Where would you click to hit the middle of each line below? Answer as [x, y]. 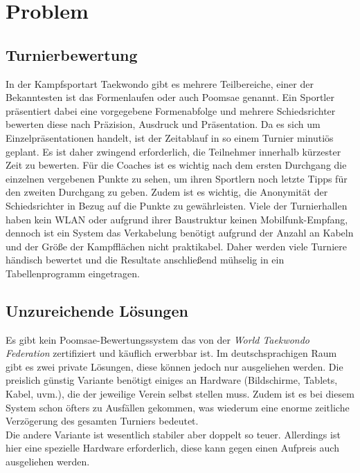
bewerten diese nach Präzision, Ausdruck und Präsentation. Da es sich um [163, 124]
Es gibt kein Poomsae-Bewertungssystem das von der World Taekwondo [158, 339]
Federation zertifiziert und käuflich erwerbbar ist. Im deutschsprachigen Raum [171, 353]
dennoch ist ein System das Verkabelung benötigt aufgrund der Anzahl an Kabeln [180, 233]
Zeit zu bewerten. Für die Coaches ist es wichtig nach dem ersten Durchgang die [176, 165]
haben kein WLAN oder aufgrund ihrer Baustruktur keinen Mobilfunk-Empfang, [177, 219]
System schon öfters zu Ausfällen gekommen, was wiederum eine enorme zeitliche [178, 407]
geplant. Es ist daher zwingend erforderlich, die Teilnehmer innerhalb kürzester [173, 151]
